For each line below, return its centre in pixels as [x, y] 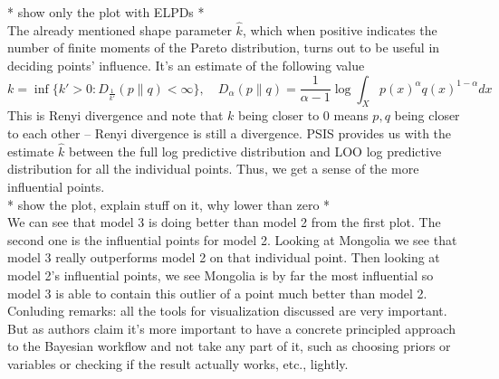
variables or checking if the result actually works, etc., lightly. [178, 363]
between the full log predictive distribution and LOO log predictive [255, 151]
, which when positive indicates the [340, 29]
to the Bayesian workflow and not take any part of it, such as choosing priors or [229, 346]
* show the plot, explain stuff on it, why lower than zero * [169, 204]
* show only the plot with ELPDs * [106, 12]
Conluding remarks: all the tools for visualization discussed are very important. [227, 311]
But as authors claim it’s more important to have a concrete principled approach [231, 328]
